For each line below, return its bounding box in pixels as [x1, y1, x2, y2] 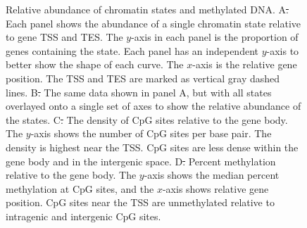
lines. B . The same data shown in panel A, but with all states [6, 84, 272, 99]
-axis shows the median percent [144, 167, 280, 182]
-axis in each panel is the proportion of [131, 30, 299, 44]
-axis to [266, 43, 299, 58]
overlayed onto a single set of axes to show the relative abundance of [6, 99, 301, 113]
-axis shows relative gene [162, 181, 269, 196]
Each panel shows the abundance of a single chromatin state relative [6, 15, 301, 30]
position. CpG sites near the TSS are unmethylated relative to [6, 195, 275, 210]
